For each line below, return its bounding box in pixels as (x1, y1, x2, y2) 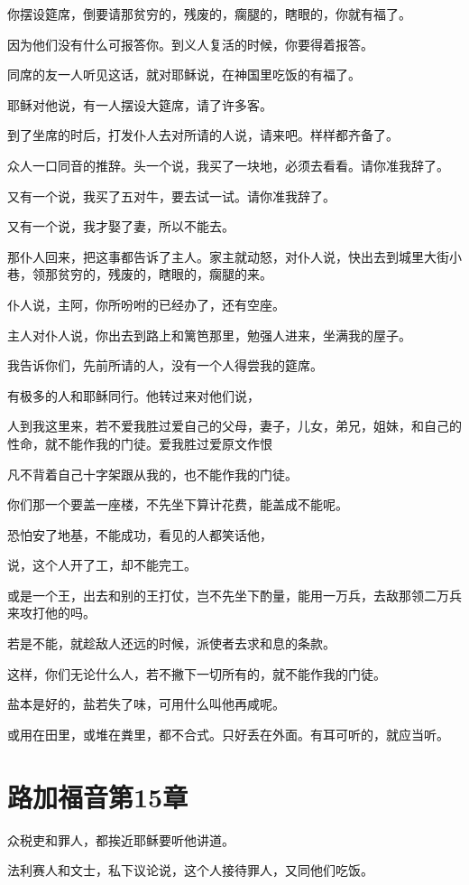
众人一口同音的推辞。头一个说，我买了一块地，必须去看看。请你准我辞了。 (7, 155, 449, 174)
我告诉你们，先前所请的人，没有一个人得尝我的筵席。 (7, 356, 323, 375)
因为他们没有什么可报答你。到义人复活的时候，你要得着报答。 (7, 34, 373, 53)
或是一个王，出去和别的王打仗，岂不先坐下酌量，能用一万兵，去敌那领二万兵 (7, 585, 462, 604)
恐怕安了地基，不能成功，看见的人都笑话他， (7, 525, 272, 544)
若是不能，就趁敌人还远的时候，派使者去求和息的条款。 (7, 634, 336, 653)
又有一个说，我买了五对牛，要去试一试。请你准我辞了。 (7, 186, 336, 205)
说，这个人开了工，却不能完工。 (7, 555, 197, 574)
